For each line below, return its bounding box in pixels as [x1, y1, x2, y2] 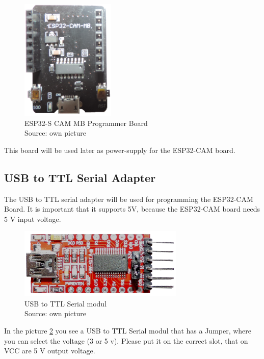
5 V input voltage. [4, 213, 61, 224]
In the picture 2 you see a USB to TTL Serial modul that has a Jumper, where [4, 325, 252, 336]
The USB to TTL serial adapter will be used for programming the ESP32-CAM [4, 193, 253, 204]
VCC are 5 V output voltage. [4, 345, 95, 356]
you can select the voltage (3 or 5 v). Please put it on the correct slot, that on [4, 335, 248, 346]
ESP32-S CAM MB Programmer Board [24, 117, 148, 128]
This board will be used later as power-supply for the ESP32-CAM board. [4, 144, 235, 155]
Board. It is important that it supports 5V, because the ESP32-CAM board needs [4, 203, 260, 214]
